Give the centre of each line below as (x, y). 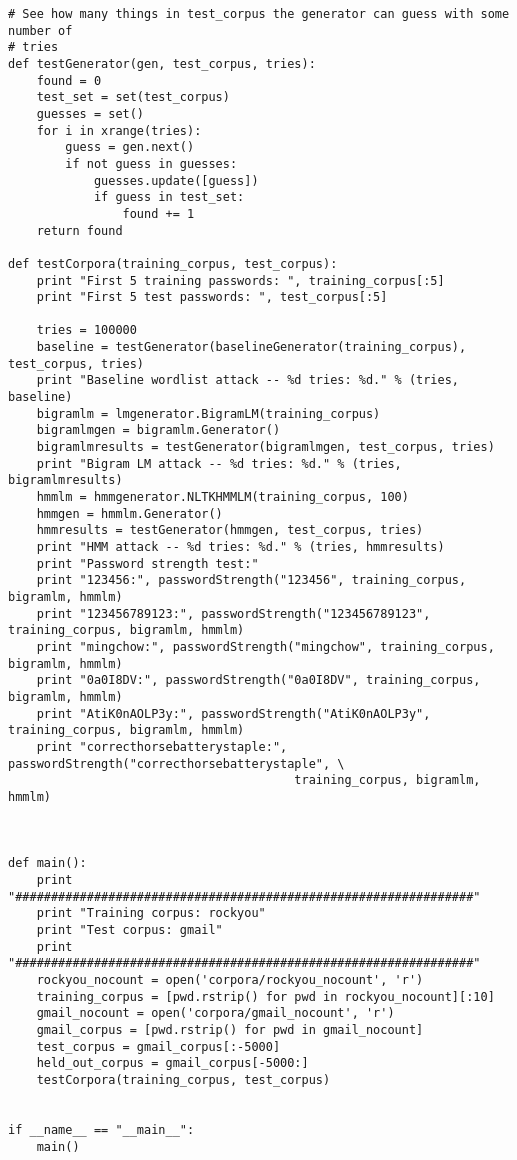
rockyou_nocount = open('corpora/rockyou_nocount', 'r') (230, 980)
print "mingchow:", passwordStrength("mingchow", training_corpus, (265, 646)
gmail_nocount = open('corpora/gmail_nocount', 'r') (215, 1013)
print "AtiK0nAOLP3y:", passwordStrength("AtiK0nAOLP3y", (233, 713)
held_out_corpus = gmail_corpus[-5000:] (172, 1063)
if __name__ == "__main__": (101, 1129)
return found (79, 230)
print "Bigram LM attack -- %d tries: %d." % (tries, (219, 463)
